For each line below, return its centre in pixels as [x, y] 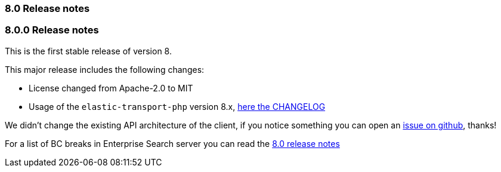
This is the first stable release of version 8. [88, 51]
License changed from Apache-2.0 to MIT [111, 88]
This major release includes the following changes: [105, 69]
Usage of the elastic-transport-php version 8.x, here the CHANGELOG [177, 106]
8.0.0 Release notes [52, 30]
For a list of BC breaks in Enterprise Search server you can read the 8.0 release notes [172, 143]
